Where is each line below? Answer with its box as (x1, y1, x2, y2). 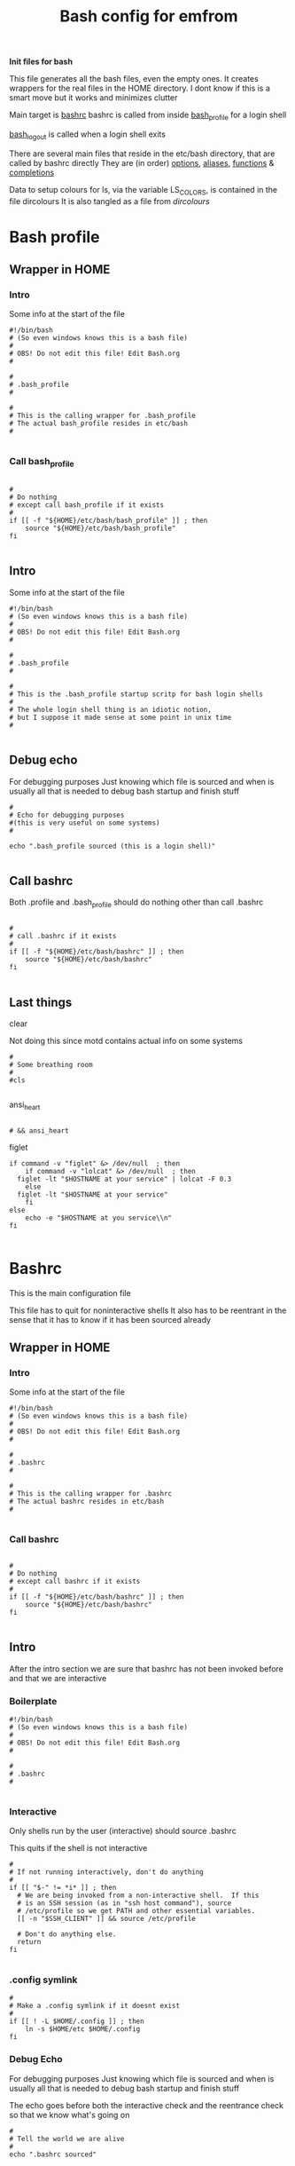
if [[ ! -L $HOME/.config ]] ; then (9, 2017, 144, 2026)
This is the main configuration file (9, 1287, 131, 1298)
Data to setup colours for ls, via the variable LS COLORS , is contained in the (9, 184, 278, 197)
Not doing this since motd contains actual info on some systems (9, 1036, 244, 1047)
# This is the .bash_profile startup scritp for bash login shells (9, 690, 264, 699)
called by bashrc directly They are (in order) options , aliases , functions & (9, 157, 275, 168)
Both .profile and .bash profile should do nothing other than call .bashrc (9, 897, 264, 910)
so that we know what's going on (9, 2109, 130, 2120)
